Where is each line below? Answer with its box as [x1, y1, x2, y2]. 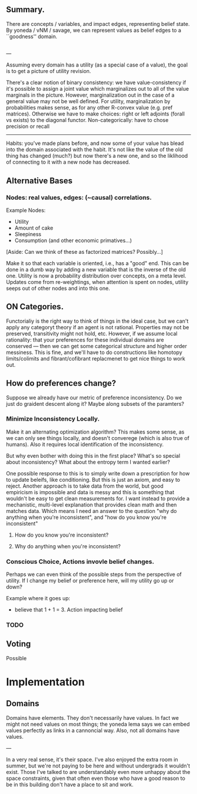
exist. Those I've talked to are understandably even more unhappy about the [6, 768, 191, 775]
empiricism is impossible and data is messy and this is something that [6, 488, 175, 495]
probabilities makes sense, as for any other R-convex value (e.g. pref [6, 104, 173, 111]
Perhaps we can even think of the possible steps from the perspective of [6, 571, 182, 578]
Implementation [6, 676, 85, 689]
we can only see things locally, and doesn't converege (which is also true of [6, 434, 189, 441]
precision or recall [6, 123, 50, 130]
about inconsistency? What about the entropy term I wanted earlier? [6, 458, 170, 465]
